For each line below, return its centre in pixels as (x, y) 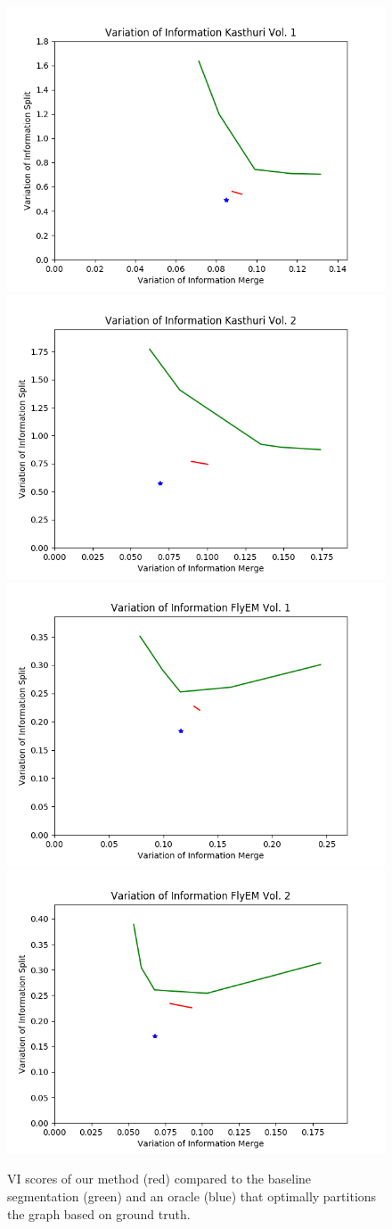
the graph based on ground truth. (99, 1213)
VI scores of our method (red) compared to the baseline (159, 1179)
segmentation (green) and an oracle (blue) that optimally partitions (192, 1196)
